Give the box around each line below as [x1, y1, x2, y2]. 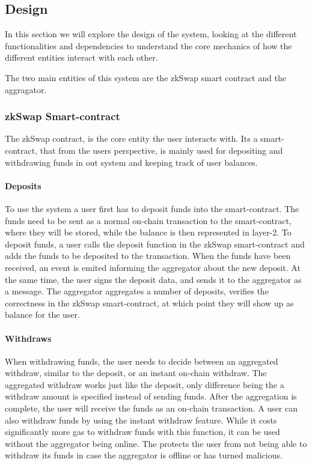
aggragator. [5, 83, 47, 96]
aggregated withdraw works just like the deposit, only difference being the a [5, 378, 284, 391]
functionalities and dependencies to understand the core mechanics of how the [5, 39, 292, 52]
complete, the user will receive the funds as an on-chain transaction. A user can [5, 402, 298, 415]
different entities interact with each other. [5, 51, 158, 64]
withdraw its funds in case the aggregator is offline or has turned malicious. [5, 449, 283, 461]
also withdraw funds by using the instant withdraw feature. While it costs [5, 413, 277, 426]
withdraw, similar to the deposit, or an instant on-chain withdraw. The [5, 366, 267, 379]
